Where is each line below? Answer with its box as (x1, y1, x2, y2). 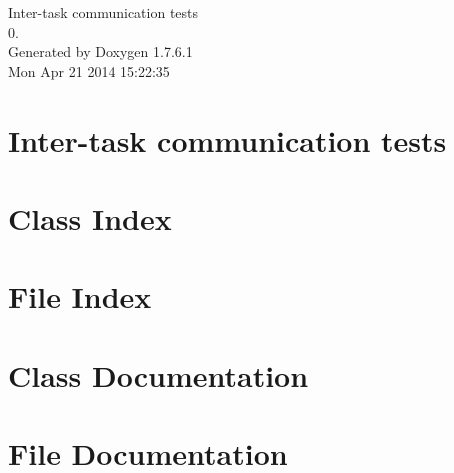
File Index (8, 276, 152, 317)
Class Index (8, 197, 172, 238)
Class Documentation (8, 354, 309, 395)
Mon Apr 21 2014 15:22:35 (8, 60, 170, 81)
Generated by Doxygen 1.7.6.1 (8, 41, 193, 62)
